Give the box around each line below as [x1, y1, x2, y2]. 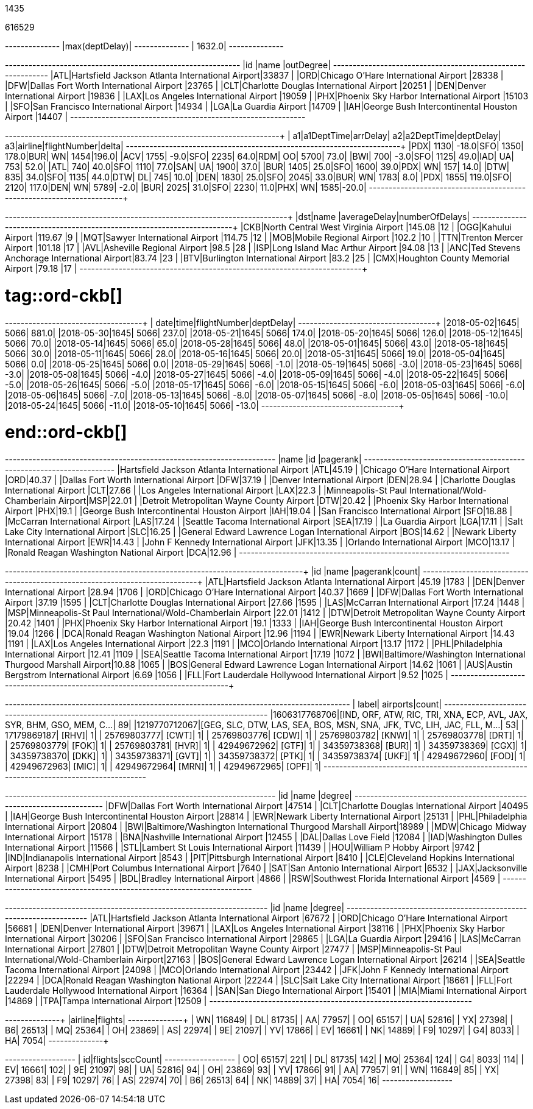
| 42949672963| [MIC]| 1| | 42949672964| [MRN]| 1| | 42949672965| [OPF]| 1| [5, 761, 322, 771]
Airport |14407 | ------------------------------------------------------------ [5, 112, 306, 122]
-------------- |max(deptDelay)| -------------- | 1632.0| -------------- [5, 41, 284, 51]
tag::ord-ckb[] [5, 285, 123, 306]
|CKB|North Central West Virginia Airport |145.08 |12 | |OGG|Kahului [240, 222, 512, 232]
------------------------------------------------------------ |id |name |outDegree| [5, 60, 331, 70]
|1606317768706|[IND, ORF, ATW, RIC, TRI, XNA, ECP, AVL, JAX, [270, 709, 528, 720]
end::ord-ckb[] [5, 422, 127, 443]
